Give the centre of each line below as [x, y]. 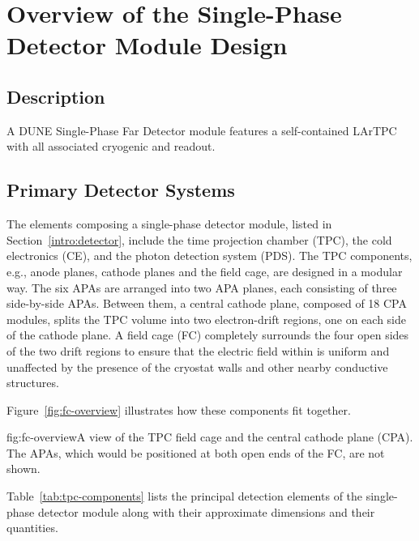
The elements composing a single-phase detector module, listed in [169, 224]
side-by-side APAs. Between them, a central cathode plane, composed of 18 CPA [207, 303]
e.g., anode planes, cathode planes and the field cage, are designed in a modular [205, 271]
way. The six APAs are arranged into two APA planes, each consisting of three [202, 287]
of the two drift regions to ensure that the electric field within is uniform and [198, 350]
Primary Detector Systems [121, 190]
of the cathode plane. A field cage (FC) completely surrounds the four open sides [208, 335]
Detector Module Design [147, 45]
